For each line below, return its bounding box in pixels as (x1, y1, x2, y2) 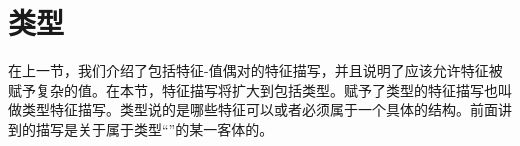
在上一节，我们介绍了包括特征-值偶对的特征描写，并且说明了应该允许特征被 (8, 60, 503, 81)
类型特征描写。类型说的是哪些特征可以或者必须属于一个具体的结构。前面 (21, 99, 498, 120)
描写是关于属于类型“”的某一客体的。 (35, 118, 274, 139)
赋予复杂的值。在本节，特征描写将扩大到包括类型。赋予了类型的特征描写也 (8, 79, 498, 100)
